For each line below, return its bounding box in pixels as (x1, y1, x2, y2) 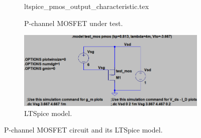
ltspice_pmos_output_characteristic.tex (24, 1, 149, 11)
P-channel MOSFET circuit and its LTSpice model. (4, 124, 163, 135)
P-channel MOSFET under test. (24, 17, 123, 28)
